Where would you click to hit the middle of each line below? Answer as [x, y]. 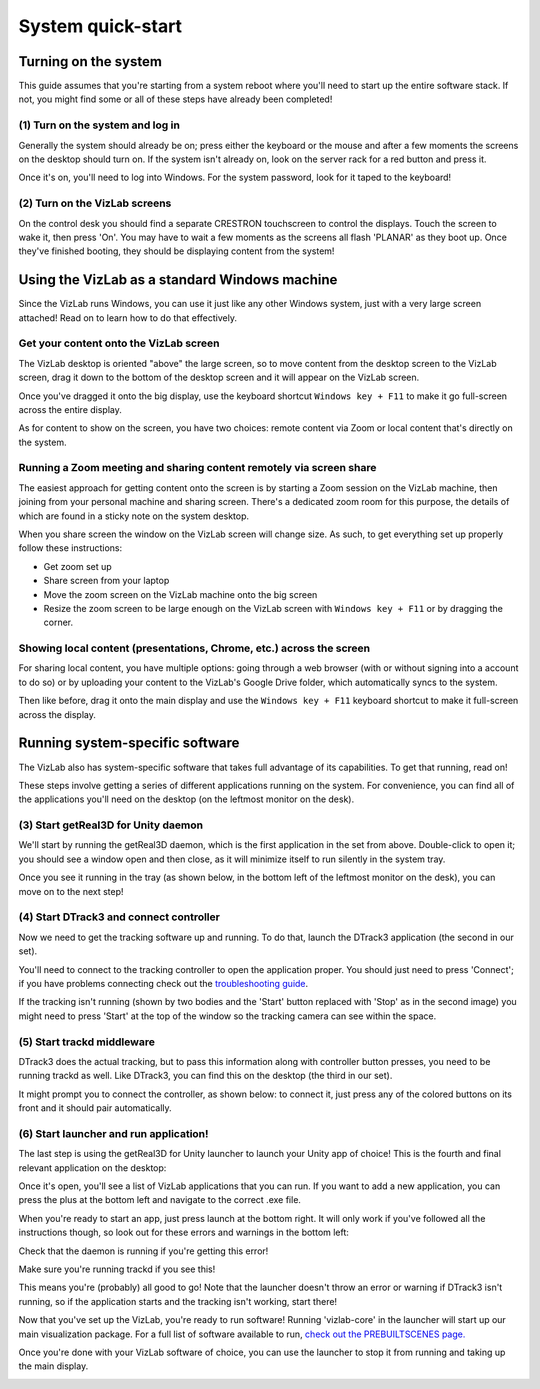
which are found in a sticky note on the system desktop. [134, 516]
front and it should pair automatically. [95, 1108]
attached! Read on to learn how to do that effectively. [127, 317]
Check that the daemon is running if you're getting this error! [143, 1251]
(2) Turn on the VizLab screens [95, 203]
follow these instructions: [70, 548]
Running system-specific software [129, 743]
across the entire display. [70, 409]
